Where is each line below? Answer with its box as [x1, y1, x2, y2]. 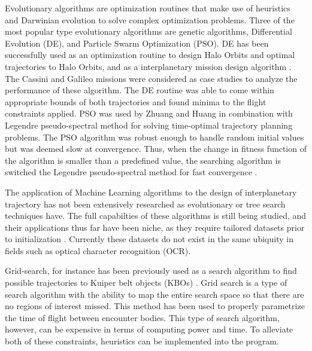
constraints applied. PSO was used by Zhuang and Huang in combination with [5, 107, 293, 120]
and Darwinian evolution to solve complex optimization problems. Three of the [5, 13, 295, 26]
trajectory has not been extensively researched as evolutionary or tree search [5, 197, 286, 210]
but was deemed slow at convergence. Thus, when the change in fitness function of [5, 142, 307, 155]
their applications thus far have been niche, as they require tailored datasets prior [5, 221, 305, 233]
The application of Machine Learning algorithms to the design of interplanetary [5, 185, 297, 198]
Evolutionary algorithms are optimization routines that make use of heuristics [5, 2, 290, 14]
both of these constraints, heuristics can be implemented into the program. [5, 335, 279, 347]
